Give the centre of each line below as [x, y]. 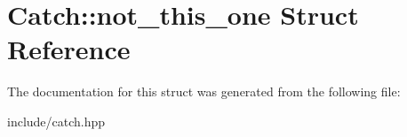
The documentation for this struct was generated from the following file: [204, 91]
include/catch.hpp [56, 121]
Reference [69, 49]
